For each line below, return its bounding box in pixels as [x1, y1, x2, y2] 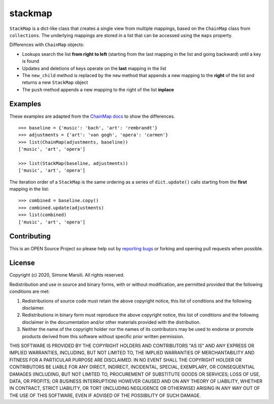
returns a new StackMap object [22, 79, 88, 86]
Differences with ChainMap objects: [9, 42, 85, 48]
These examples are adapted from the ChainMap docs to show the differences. [9, 113, 175, 119]
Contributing [9, 232, 51, 241]
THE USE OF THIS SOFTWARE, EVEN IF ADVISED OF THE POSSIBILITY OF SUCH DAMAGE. [9, 392, 201, 398]
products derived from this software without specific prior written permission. [22, 333, 185, 340]
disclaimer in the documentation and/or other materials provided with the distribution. [22, 319, 201, 325]
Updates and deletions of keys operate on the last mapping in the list [22, 65, 167, 71]
